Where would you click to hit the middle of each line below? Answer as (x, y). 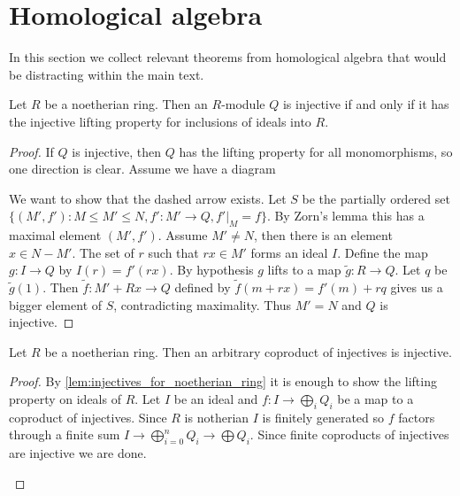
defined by (203, 287)
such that (173, 252)
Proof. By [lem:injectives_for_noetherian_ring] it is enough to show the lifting (223, 381)
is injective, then (117, 151)
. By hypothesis (211, 270)
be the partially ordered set (376, 198)
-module (243, 104)
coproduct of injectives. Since (88, 417)
